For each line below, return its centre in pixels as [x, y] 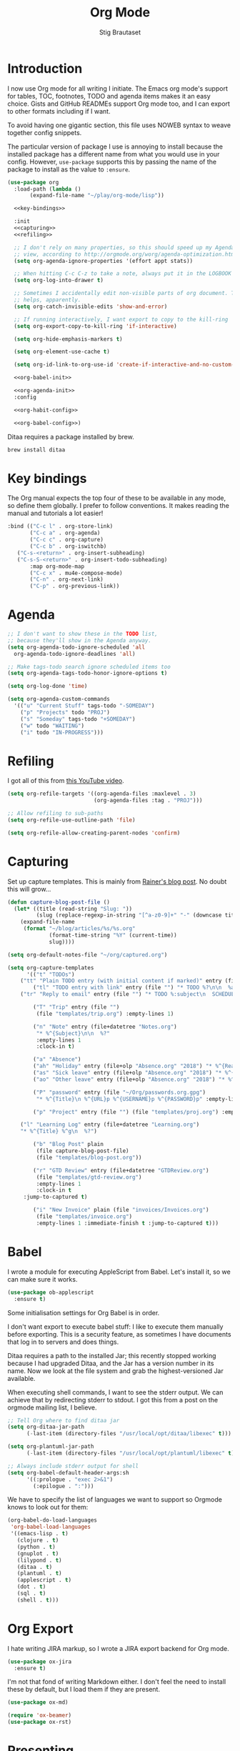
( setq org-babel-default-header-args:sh [69, 1472]
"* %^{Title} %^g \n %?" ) [59, 1132]
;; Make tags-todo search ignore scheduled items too [89, 667]
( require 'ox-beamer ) [40, 1715]
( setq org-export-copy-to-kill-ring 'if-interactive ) [95, 326]
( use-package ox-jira [40, 1662]
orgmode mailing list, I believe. [52, 1407]
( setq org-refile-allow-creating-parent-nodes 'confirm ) [94, 833]
